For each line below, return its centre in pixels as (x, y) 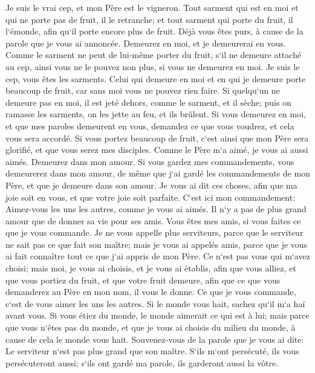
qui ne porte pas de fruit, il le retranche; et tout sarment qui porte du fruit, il (149, 19)
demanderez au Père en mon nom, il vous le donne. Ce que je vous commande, (151, 292)
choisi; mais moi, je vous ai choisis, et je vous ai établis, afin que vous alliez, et (151, 268)
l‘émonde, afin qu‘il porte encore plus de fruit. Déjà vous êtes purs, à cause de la (154, 31)
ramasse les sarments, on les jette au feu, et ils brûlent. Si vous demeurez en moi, (156, 114)
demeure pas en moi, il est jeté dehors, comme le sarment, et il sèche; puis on (148, 102)
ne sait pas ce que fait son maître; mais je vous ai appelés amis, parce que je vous (157, 244)
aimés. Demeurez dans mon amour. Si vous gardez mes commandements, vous (150, 161)
